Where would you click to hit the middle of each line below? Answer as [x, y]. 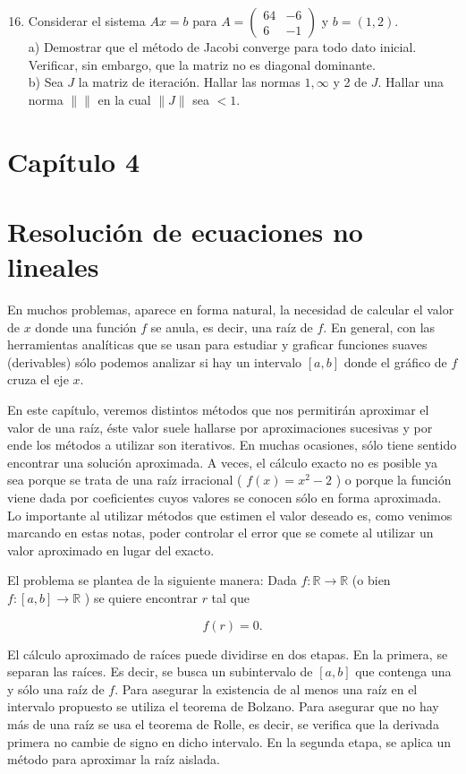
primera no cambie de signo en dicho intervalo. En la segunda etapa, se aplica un [229, 741]
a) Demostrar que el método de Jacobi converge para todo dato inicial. [222, 47]
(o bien [371, 580]
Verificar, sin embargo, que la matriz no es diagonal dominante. [202, 64]
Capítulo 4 [74, 161]
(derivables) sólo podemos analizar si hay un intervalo [155, 361]
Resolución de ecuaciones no [185, 231]
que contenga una [403, 671]
